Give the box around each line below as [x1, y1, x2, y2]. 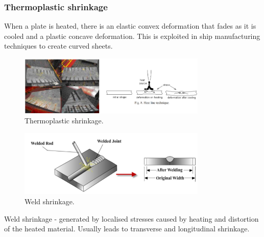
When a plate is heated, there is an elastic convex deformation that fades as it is [4, 20, 256, 31]
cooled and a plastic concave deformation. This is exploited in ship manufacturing [4, 30, 260, 41]
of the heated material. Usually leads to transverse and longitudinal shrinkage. [4, 223, 250, 234]
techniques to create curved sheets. [4, 40, 113, 51]
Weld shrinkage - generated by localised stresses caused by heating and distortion [4, 213, 259, 224]
